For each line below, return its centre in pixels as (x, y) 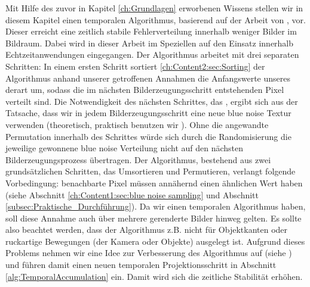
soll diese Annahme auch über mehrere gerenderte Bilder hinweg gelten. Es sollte (154, 218)
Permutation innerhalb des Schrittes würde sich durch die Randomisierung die (148, 136)
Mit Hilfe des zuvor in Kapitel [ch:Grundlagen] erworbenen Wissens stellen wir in (154, 8)
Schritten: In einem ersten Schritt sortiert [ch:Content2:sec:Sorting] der (135, 66)
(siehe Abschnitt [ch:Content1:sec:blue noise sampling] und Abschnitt (132, 194)
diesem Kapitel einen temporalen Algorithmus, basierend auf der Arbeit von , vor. (156, 19)
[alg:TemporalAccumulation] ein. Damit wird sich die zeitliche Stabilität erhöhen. (154, 276)
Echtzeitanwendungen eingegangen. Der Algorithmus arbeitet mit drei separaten (152, 54)
